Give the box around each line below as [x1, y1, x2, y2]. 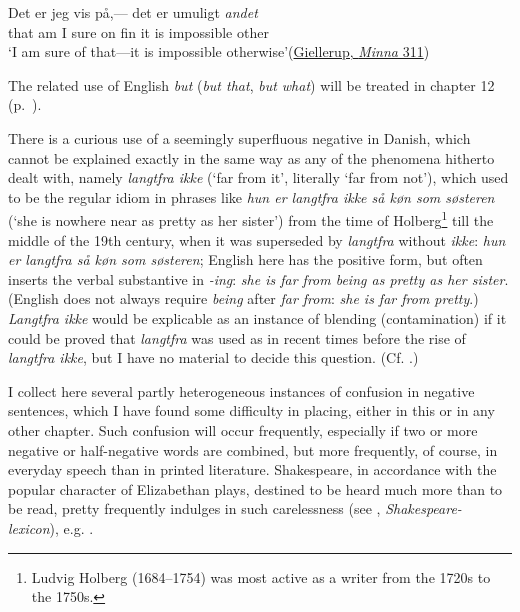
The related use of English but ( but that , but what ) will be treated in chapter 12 [8, 74, 495, 95]
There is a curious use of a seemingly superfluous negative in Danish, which [8, 127, 471, 148]
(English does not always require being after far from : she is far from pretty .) [8, 288, 479, 309]
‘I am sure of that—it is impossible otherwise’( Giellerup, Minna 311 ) [8, 41, 430, 62]
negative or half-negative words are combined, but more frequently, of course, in [8, 439, 498, 460]
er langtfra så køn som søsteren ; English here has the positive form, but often [8, 249, 483, 270]
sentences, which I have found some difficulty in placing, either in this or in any [8, 400, 495, 421]
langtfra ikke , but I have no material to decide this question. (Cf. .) [8, 347, 419, 368]
